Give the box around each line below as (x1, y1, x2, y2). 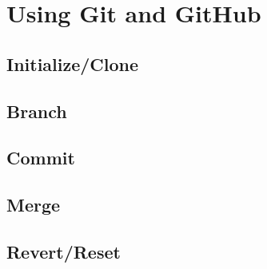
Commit (6, 145, 75, 170)
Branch (6, 98, 67, 123)
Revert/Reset (6, 239, 121, 263)
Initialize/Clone (6, 51, 139, 76)
